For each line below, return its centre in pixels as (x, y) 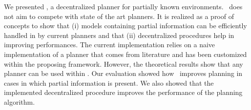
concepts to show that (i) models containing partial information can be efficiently (125, 26)
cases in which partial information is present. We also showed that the (109, 82)
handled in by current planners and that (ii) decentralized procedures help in (119, 35)
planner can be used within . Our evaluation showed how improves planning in (123, 73)
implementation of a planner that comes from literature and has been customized (125, 54)
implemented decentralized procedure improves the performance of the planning (123, 92)
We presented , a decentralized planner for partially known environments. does (123, 6)
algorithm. (20, 101)
